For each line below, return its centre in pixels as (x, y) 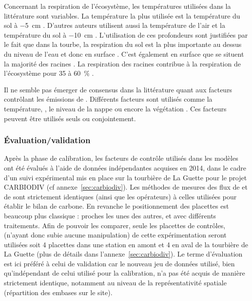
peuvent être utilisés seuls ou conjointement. (70, 118)
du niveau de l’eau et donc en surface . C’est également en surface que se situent (124, 54)
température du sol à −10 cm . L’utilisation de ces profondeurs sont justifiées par (126, 34)
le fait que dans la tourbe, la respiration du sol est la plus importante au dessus (123, 44)
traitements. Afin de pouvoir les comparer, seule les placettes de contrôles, (115, 225)
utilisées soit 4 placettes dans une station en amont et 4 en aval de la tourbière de (126, 244)
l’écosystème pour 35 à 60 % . (49, 73)
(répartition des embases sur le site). (58, 292)
